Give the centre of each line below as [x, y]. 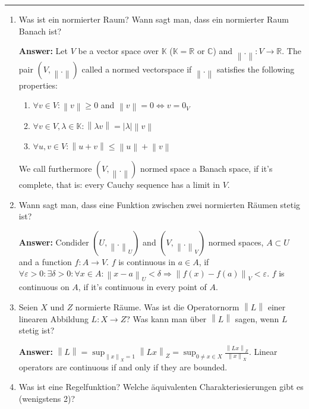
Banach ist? [40, 31]
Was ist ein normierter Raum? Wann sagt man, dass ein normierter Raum [154, 19]
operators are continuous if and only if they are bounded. [123, 366]
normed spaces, [236, 242]
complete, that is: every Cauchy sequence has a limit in [119, 185]
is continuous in [147, 261]
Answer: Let [43, 51]
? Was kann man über [166, 318]
